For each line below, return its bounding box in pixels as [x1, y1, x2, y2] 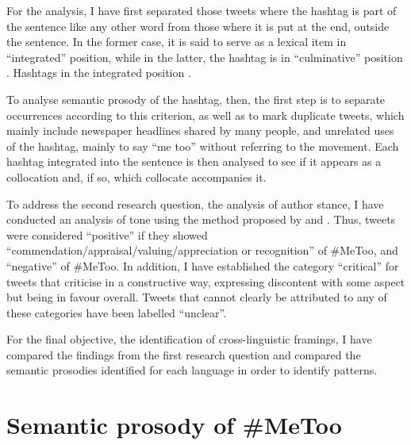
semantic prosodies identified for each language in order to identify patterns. [6, 362, 378, 378]
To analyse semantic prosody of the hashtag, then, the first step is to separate [6, 90, 386, 107]
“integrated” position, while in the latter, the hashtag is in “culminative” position [6, 48, 403, 65]
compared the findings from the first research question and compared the [6, 346, 361, 363]
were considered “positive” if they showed [6, 226, 208, 243]
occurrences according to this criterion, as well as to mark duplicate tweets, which [6, 106, 405, 123]
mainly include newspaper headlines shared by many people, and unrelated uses [6, 122, 394, 139]
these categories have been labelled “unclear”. [6, 304, 227, 320]
